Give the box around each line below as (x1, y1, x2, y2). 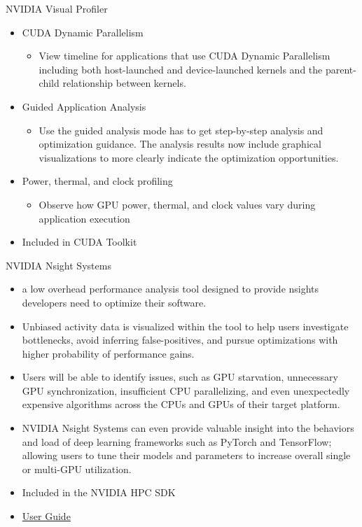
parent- (325, 62, 356, 76)
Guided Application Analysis (22, 99, 146, 113)
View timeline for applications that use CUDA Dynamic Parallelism (39, 48, 330, 63)
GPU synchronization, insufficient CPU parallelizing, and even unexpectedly (22, 383, 350, 398)
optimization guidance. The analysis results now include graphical (39, 136, 321, 151)
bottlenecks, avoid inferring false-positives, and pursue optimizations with (22, 332, 338, 347)
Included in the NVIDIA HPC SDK (22, 485, 176, 500)
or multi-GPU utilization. (22, 461, 132, 476)
